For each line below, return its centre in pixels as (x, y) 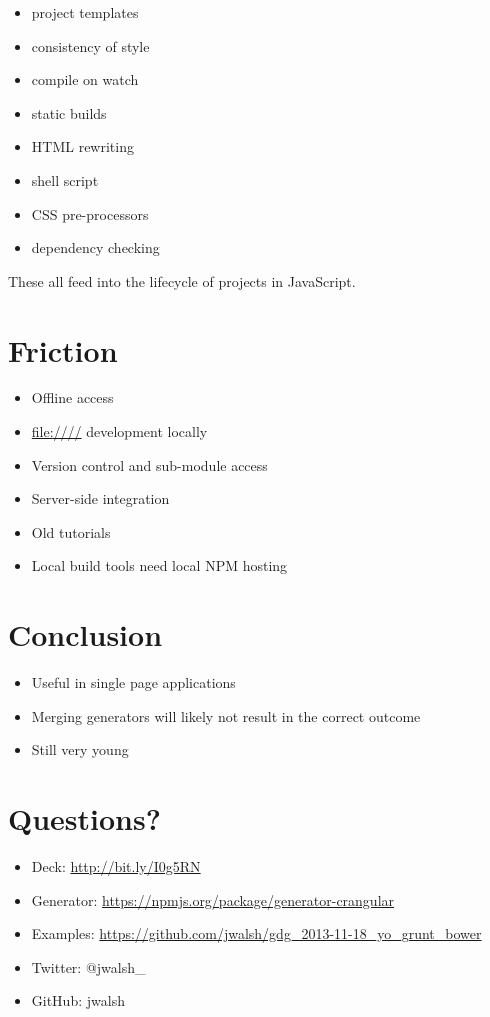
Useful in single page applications (133, 682)
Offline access (72, 397)
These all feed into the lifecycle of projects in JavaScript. (182, 280)
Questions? (84, 818)
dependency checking (95, 247)
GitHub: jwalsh (78, 1000)
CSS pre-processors (90, 213)
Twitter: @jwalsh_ (88, 966)
